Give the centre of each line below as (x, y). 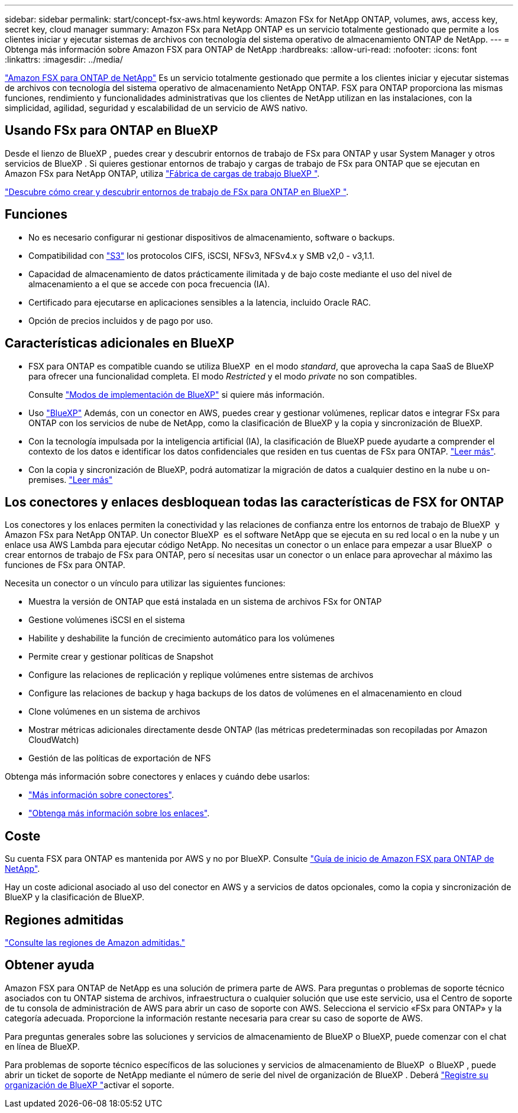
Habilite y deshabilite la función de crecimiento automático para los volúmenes (182, 638)
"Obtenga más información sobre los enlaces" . (119, 813)
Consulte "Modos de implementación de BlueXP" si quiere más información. (177, 394)
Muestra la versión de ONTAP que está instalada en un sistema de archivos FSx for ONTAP (205, 602)
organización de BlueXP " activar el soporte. (90, 1085)
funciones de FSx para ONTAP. (65, 565)
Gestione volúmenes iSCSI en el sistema (107, 620)
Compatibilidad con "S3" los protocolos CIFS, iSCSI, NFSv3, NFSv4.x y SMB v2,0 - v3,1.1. (202, 255)
